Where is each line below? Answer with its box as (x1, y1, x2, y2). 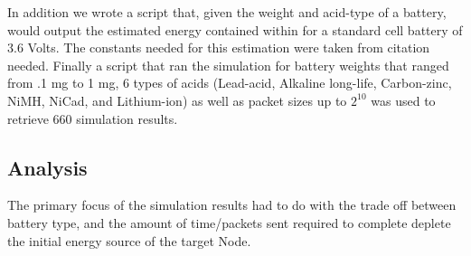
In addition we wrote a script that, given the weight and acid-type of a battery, (7, 3, 447, 21)
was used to (371, 90, 436, 109)
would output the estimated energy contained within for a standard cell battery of (7, 20, 463, 39)
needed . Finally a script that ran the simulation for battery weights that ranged (7, 55, 449, 74)
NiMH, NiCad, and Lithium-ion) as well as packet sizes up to (7, 90, 347, 109)
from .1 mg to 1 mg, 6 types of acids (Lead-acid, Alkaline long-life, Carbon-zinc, (7, 73, 452, 92)
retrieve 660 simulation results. (7, 109, 178, 128)
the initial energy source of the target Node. (7, 231, 251, 250)
